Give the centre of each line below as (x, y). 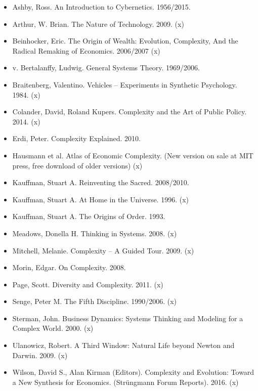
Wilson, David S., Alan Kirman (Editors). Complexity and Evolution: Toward (133, 372)
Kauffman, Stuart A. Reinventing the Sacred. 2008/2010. (101, 182)
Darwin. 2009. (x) (40, 355)
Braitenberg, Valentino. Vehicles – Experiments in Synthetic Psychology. (125, 84)
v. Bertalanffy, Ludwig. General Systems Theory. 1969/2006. (106, 68)
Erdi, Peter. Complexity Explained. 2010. (76, 138)
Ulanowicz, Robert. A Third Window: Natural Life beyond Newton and (123, 345)
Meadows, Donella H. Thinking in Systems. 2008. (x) (95, 233)
